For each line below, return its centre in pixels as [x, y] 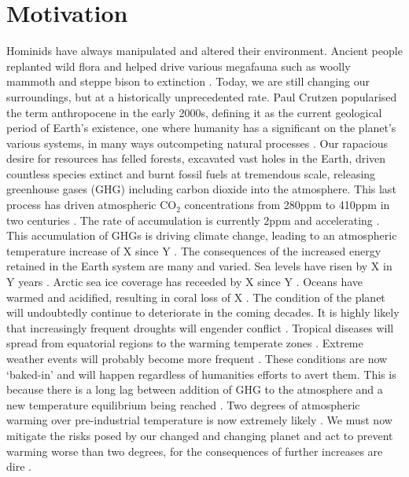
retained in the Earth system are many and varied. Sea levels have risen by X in [199, 266]
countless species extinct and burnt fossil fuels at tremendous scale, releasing [191, 173]
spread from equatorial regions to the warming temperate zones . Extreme [185, 343]
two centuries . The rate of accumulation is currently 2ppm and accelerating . [193, 220]
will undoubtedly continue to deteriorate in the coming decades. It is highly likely [203, 312]
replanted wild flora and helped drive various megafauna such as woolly [179, 66]
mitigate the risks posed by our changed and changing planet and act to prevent [200, 435]
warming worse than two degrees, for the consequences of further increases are [195, 451]
